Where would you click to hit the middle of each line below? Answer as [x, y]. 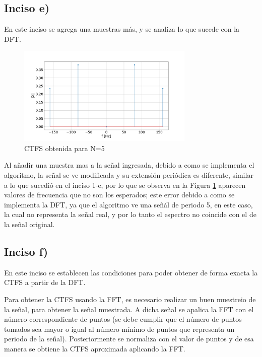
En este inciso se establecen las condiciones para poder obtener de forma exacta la [131, 272]
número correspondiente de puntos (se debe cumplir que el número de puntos [123, 319]
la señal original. [29, 224]
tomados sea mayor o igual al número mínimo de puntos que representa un [119, 329]
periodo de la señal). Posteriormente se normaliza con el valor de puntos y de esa [129, 339]
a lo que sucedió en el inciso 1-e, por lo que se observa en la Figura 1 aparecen [125, 185]
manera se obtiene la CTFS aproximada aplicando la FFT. [95, 348]
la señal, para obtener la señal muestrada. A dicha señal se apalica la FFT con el [129, 309]
